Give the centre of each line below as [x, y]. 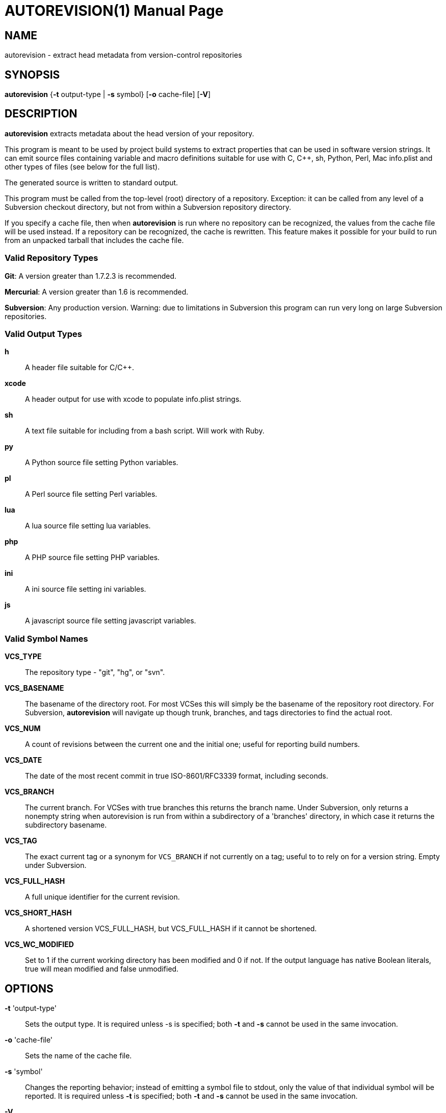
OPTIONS [29, 988]
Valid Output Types [43, 334]
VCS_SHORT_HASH [38, 913]
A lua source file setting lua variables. [88, 526]
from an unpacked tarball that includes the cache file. [94, 240]
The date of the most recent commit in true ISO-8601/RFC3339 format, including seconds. [177, 776]
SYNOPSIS [32, 75]
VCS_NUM [23, 729]
